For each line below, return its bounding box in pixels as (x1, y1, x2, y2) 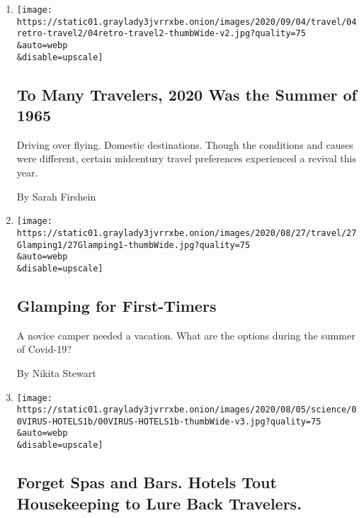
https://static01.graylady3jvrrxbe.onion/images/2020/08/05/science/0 (16, 405, 357, 415)
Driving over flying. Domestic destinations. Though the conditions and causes (16, 137, 353, 152)
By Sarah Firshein (16, 188, 96, 203)
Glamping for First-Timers (16, 294, 217, 316)
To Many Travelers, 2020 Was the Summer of (16, 83, 357, 105)
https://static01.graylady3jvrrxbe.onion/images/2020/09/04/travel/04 (16, 16, 357, 27)
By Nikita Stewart (16, 365, 96, 380)
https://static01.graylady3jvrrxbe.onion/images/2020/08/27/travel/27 (16, 227, 357, 238)
